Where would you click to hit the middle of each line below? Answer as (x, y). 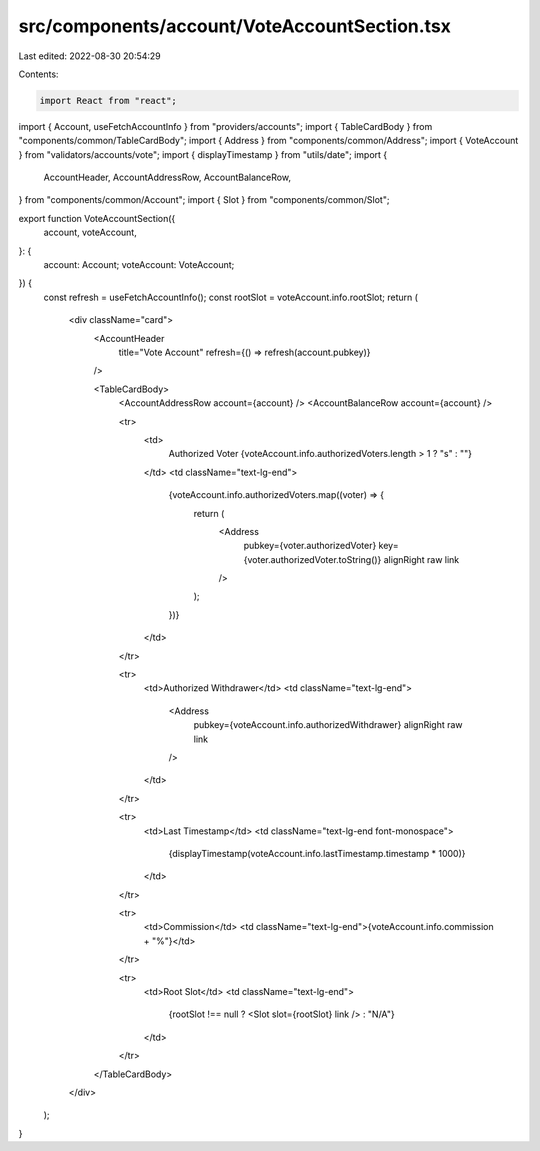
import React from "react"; (108, 100)
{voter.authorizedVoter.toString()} (312, 559)
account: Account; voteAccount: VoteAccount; (139, 265)
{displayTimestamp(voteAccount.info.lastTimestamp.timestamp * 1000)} (317, 853)
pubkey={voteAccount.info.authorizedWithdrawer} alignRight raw (328, 725)
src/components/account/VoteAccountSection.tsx (235, 26)
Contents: (38, 74)
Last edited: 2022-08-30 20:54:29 (90, 56)
